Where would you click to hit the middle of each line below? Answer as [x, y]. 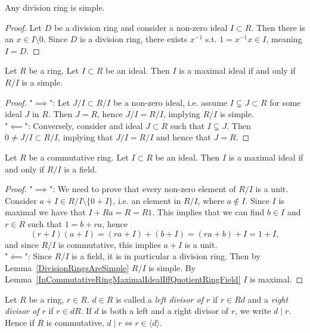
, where [211, 200]
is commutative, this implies [110, 244]
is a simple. [42, 82]
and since [22, 244]
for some [285, 102]
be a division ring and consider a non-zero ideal [141, 27]
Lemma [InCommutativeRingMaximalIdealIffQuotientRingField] [123, 279]
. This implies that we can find [208, 212]
